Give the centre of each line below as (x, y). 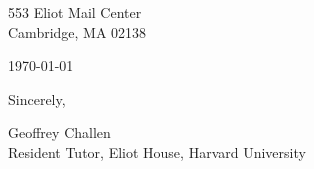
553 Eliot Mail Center (75, 12)
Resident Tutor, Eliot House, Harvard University (157, 151)
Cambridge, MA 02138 (77, 31)
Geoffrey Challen (59, 132)
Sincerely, (37, 98)
